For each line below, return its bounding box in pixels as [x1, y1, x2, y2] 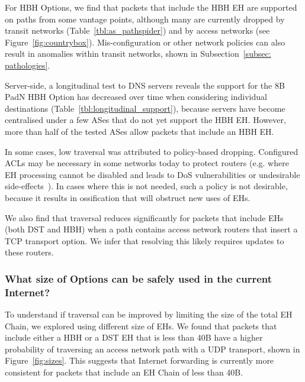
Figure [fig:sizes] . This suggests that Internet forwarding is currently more [5, 354, 274, 367]
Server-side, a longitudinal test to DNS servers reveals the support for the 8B [5, 79, 285, 91]
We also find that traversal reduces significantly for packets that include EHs [5, 211, 284, 224]
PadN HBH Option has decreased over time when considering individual [5, 90, 267, 103]
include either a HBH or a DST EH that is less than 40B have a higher [5, 331, 263, 344]
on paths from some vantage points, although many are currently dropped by [5, 12, 285, 25]
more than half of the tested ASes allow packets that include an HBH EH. [5, 125, 274, 137]
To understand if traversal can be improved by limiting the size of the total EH [5, 308, 293, 321]
